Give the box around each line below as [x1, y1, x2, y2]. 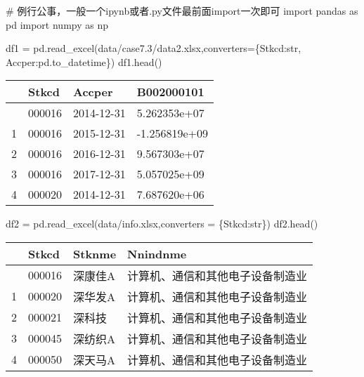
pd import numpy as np [6, 17, 109, 32]
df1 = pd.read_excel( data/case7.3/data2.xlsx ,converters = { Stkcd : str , [6, 41, 301, 55]
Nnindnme [127, 245, 187, 262]
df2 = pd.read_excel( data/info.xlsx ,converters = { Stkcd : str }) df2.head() [6, 216, 318, 231]
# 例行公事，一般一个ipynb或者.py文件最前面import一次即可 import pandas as [6, 4, 358, 18]
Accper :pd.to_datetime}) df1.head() [6, 54, 162, 69]
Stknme [73, 245, 117, 262]
